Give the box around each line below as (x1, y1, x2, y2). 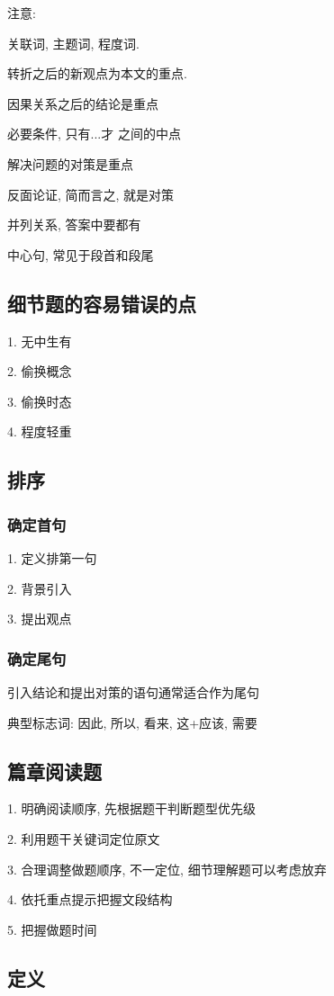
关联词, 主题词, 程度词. (7, 33, 140, 52)
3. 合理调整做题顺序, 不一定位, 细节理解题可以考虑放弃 (7, 859, 327, 878)
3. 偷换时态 (7, 391, 72, 410)
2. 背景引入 (7, 579, 72, 597)
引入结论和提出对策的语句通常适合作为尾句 (7, 682, 259, 701)
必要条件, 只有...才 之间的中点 (7, 124, 181, 143)
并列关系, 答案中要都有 (7, 215, 141, 234)
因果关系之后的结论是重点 (7, 94, 158, 112)
